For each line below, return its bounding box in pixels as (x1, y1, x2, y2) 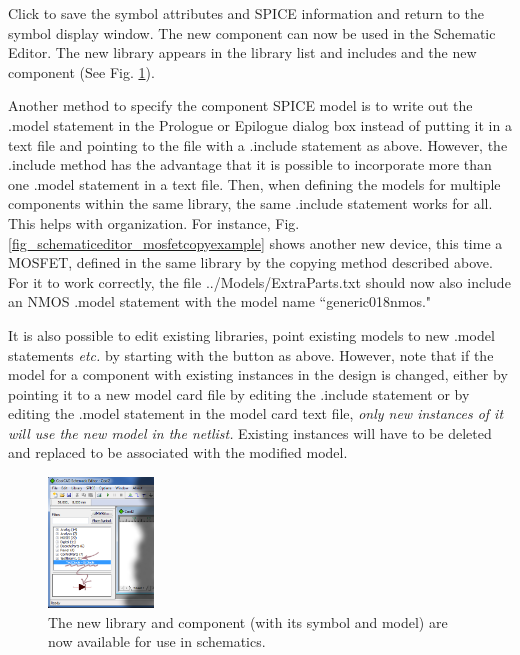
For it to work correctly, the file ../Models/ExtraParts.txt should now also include (8, 271, 511, 292)
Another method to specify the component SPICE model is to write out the (8, 95, 473, 116)
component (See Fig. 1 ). (8, 61, 155, 82)
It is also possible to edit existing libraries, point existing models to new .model (8, 324, 495, 345)
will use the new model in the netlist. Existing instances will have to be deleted (8, 422, 492, 443)
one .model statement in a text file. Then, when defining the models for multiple (8, 173, 501, 194)
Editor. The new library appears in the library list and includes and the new (8, 42, 477, 63)
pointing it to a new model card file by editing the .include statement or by (8, 383, 470, 404)
